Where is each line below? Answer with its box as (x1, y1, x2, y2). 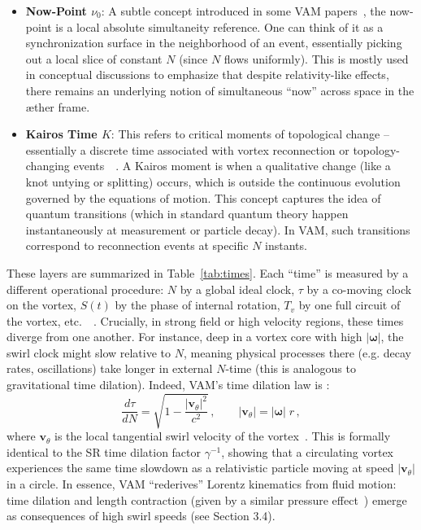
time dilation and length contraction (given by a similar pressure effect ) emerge (7, 491, 407, 508)
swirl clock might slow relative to (7, 344, 171, 361)
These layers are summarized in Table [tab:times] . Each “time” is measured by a (7, 264, 409, 281)
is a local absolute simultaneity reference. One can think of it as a (55, 18, 384, 35)
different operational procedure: (7, 280, 164, 297)
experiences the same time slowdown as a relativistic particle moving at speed (7, 459, 394, 476)
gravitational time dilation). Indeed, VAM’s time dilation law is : (7, 376, 330, 393)
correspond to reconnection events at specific (25, 237, 249, 254)
